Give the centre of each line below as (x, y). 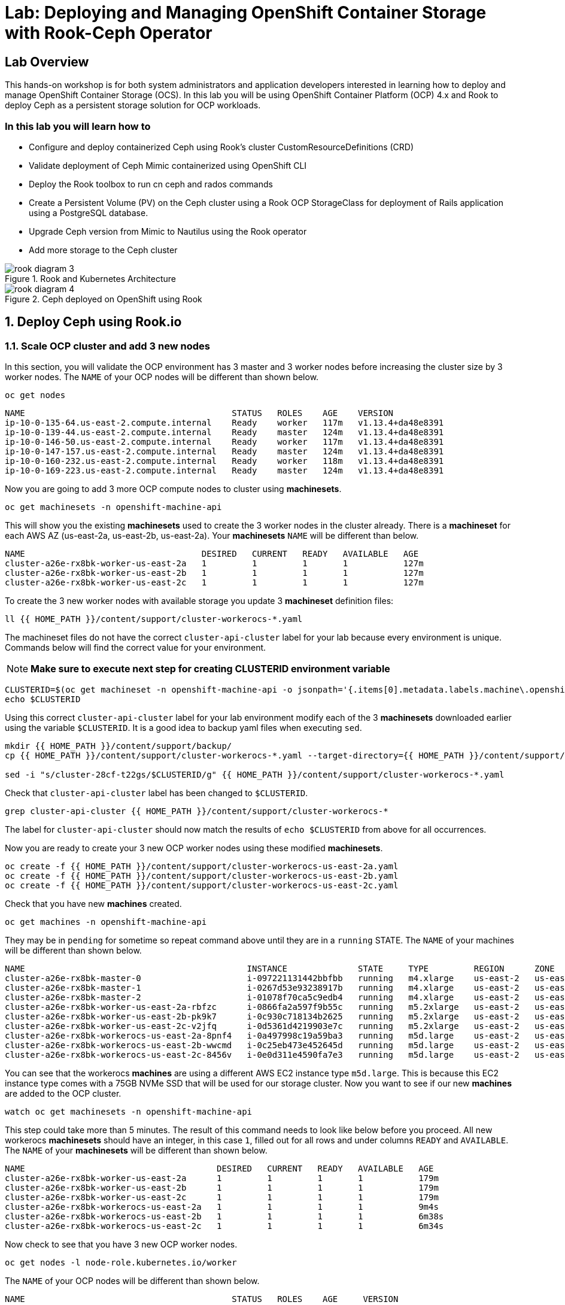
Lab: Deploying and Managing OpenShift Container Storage (246, 13)
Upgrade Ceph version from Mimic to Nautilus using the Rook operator (168, 231)
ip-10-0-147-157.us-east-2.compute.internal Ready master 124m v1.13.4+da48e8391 (224, 452)
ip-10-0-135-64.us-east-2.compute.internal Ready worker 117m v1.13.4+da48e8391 (224, 423)
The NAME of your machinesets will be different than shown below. (136, 1151)
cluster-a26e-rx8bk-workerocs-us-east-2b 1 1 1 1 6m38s (224, 1217)
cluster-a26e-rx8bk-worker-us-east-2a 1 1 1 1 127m (214, 564)
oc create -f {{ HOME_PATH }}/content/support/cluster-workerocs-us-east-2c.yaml (202, 886)
